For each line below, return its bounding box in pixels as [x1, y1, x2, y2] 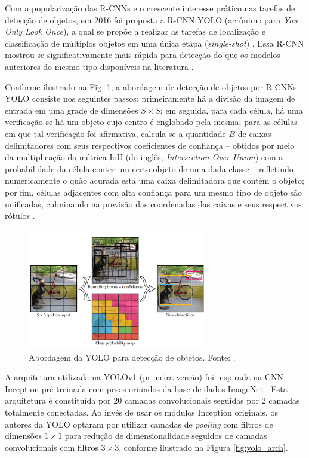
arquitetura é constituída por [5, 394, 111, 407]
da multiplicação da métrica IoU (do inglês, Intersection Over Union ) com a [5, 151, 283, 163]
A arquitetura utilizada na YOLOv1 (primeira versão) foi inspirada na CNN [5, 371, 283, 383]
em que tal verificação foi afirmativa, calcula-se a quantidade [5, 127, 226, 139]
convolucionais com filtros [5, 441, 98, 453]
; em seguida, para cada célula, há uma [160, 103, 303, 116]
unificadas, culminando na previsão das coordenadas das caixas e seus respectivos [5, 197, 302, 210]
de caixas [237, 127, 271, 139]
